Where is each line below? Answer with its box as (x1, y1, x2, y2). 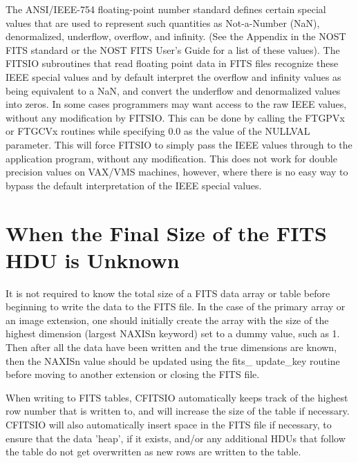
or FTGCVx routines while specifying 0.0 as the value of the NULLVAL (6, 124, 310, 138)
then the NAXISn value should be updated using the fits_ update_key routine (6, 353, 340, 368)
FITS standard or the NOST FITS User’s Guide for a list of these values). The (6, 42, 340, 57)
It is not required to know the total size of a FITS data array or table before (6, 285, 330, 300)
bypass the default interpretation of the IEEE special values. (6, 178, 262, 192)
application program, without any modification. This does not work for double (6, 151, 337, 165)
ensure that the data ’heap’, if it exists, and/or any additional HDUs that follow (6, 431, 346, 445)
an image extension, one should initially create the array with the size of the (6, 312, 329, 327)
